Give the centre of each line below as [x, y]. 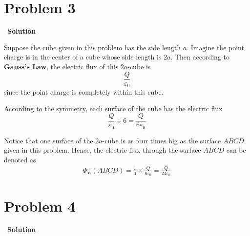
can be [236, 150]
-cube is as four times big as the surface [162, 140]
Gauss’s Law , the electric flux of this [61, 66]
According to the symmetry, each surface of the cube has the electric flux [113, 108]
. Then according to [200, 57]
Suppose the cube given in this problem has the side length [93, 47]
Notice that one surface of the [49, 140]
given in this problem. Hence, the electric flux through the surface [103, 150]
